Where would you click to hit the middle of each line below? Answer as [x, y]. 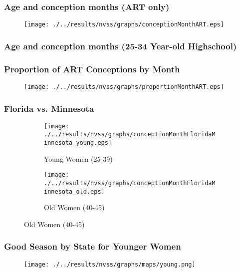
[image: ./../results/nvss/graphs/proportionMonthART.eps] [124, 87]
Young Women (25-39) [78, 158]
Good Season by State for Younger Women [93, 246]
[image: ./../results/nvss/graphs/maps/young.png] [110, 264]
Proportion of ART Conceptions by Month [92, 69]
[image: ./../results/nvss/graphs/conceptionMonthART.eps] [124, 25]
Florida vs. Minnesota [49, 108]
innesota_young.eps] [78, 143]
